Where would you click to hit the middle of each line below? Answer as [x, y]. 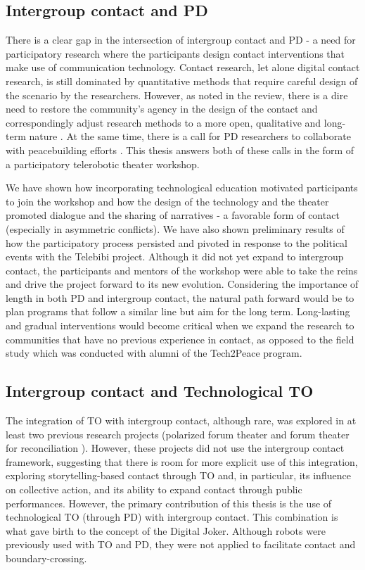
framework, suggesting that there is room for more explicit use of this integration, [182, 461]
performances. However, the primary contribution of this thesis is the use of [169, 503]
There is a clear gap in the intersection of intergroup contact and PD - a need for [181, 40]
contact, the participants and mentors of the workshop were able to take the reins [182, 270]
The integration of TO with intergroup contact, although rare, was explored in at [181, 420]
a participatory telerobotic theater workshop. [103, 164]
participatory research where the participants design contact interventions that [175, 53]
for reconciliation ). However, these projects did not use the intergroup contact [175, 448]
